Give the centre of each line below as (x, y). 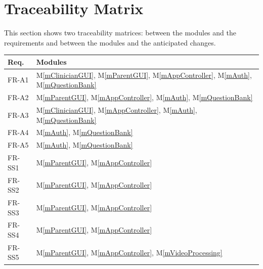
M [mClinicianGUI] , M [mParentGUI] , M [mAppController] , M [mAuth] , (144, 75)
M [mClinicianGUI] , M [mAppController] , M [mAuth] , (117, 109)
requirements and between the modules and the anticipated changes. (110, 42)
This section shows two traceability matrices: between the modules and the (120, 33)
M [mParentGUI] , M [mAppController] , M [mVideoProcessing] (129, 252)
